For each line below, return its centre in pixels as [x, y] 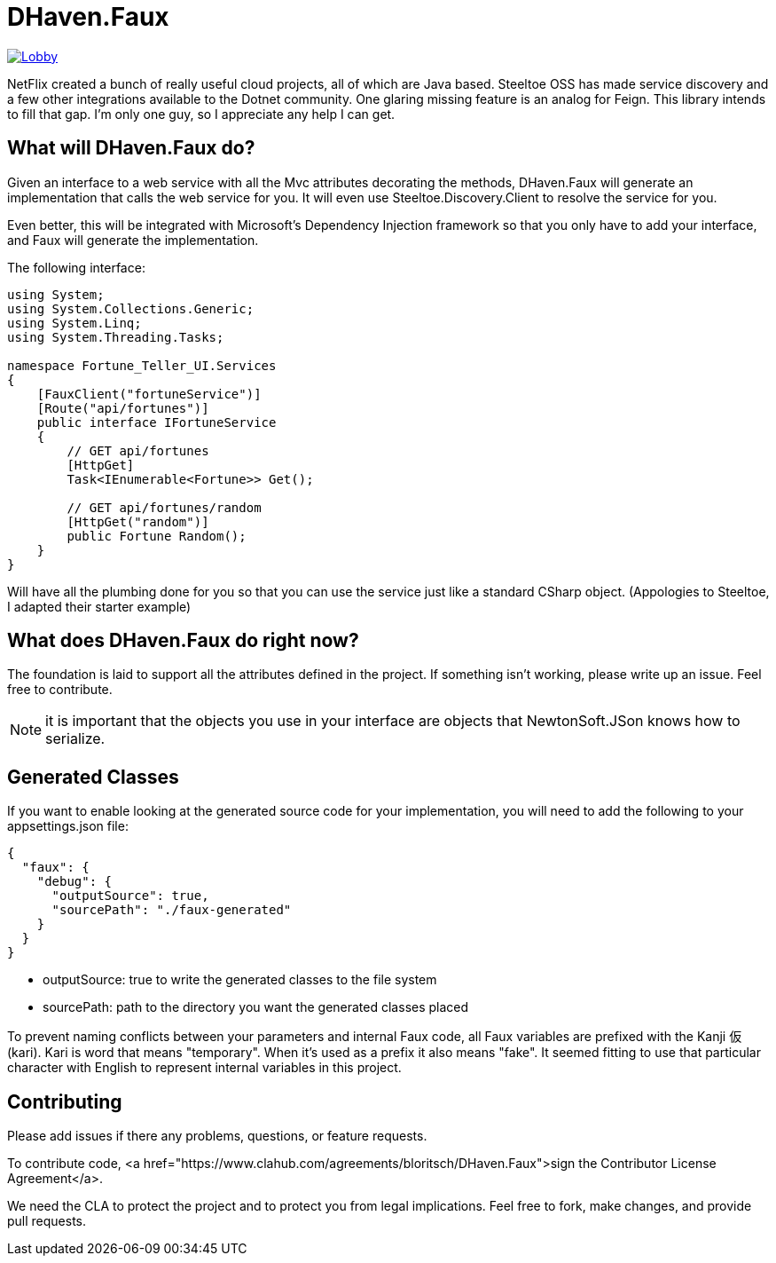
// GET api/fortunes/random [164, 507]
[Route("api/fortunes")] [123, 408]
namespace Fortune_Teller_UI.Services [142, 365]
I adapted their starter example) [99, 606]
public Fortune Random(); [157, 536]
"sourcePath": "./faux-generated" [172, 910]
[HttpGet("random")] [138, 521]
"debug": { [74, 882]
